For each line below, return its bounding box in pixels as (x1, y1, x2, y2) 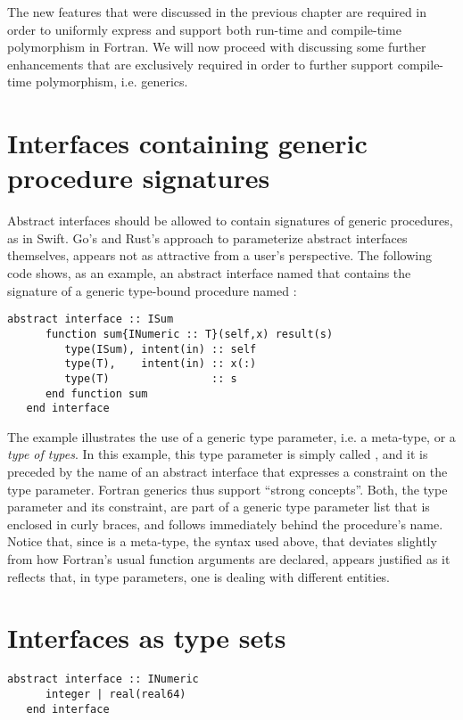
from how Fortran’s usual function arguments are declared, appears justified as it (7, 550, 451, 568)
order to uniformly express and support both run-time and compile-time (7, 20, 401, 38)
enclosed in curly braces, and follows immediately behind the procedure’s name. (7, 514, 443, 533)
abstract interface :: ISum (7, 313, 174, 326)
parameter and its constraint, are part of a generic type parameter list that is (7, 497, 430, 516)
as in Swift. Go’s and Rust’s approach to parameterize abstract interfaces (7, 228, 408, 247)
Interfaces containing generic (7, 125, 368, 161)
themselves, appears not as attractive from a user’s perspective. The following (7, 246, 432, 265)
